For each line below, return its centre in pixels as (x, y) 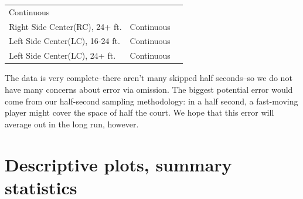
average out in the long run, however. (72, 124)
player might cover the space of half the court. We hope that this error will (139, 112)
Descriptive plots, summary (118, 164)
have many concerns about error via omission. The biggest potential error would (149, 89)
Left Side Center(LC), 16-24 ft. (64, 41)
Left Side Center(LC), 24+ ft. (62, 55)
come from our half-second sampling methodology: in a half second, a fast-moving (151, 101)
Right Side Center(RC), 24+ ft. (65, 26)
